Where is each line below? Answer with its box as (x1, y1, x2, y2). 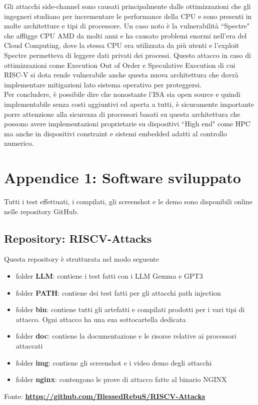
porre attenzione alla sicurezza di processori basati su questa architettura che (4, 108, 240, 119)
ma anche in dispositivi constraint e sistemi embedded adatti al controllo (4, 128, 227, 138)
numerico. (4, 138, 34, 148)
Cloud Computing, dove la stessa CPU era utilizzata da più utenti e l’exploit (4, 40, 239, 50)
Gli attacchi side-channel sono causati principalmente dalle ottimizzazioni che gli (4, 1, 251, 11)
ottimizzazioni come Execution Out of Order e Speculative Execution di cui (4, 59, 235, 70)
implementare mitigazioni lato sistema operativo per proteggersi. (4, 79, 202, 89)
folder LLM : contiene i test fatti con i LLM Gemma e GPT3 (15, 271, 203, 281)
